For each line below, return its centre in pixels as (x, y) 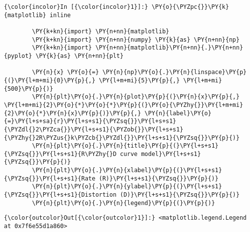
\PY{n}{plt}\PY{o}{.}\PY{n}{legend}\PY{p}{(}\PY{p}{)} (124, 203)
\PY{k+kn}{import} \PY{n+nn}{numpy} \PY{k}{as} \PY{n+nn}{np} (136, 39)
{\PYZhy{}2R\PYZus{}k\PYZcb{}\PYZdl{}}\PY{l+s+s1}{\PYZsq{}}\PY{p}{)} (122, 138)
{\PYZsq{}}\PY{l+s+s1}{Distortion (60, 195)
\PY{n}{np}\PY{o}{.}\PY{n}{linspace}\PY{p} (174, 72)
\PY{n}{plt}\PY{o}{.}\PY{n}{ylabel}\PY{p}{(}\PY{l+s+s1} (127, 187)
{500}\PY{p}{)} (29, 89)
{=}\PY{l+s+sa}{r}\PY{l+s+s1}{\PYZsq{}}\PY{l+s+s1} (90, 121)
